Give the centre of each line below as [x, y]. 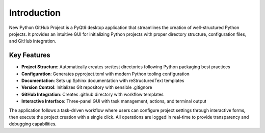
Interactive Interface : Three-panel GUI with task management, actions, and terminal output [114, 101]
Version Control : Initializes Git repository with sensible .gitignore [87, 87]
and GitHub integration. [33, 41]
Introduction [35, 13]
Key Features [30, 55]
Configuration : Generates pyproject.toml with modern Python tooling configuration [106, 74]
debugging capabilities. [33, 124]
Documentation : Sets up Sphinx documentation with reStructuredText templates [103, 80]
